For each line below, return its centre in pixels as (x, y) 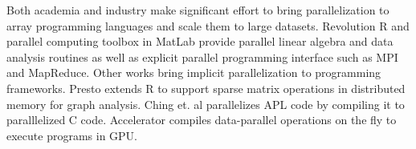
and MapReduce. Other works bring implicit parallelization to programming (194, 72)
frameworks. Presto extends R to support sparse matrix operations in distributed (206, 88)
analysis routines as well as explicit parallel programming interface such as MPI (202, 56)
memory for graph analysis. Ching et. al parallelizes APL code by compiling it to (206, 104)
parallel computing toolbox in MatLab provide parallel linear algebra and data (200, 41)
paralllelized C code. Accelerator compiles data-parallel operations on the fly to (202, 120)
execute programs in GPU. (72, 135)
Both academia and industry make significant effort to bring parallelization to (198, 10)
